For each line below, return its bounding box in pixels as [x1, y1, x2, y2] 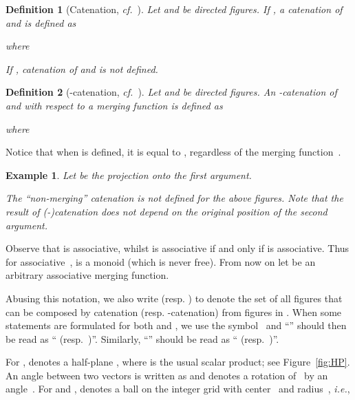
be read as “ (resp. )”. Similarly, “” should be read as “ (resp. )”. [6, 331, 279, 346]
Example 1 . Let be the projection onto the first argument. [6, 167, 252, 182]
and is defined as [6, 15, 76, 30]
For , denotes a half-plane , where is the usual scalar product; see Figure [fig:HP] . [6, 355, 350, 369]
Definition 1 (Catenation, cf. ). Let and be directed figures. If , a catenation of [6, 2, 343, 16]
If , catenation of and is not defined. [6, 61, 158, 76]
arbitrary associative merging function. [6, 268, 169, 282]
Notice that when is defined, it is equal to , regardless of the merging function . [6, 145, 341, 159]
